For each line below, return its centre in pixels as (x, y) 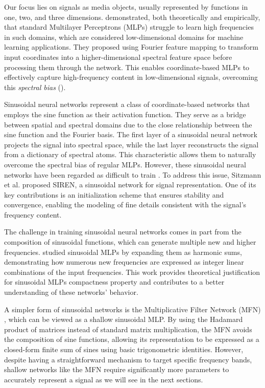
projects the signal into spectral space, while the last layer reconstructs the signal (131, 144)
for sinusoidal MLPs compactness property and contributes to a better (114, 282)
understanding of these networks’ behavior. (71, 292)
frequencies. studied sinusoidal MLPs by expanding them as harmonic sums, (123, 252)
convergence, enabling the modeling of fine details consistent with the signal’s (125, 204)
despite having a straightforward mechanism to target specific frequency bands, (128, 359)
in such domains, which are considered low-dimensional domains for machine (124, 37)
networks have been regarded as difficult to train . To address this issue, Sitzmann (133, 174)
